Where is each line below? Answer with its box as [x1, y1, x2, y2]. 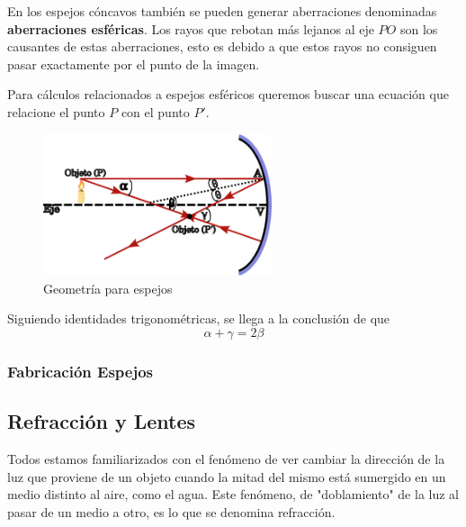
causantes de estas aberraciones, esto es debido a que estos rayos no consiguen [7, 37, 437, 56]
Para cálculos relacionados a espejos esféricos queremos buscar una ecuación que [7, 85, 449, 104]
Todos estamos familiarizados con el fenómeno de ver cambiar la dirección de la [7, 449, 445, 468]
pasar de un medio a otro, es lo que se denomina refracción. [7, 502, 336, 521]
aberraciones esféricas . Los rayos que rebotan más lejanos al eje [7, 19, 374, 38]
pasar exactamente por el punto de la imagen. [7, 54, 260, 73]
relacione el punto [7, 102, 105, 121]
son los [399, 19, 438, 38]
